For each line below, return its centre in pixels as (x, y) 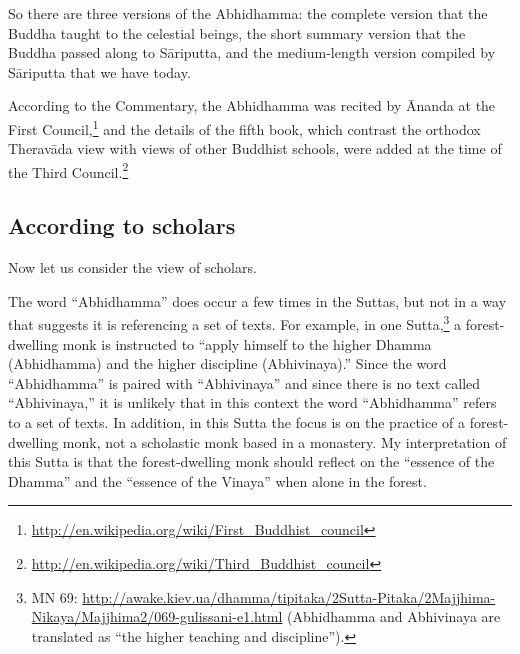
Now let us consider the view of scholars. (132, 267)
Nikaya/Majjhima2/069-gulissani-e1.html (157, 616)
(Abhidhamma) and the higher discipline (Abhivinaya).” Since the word (227, 363)
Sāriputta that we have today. (99, 71)
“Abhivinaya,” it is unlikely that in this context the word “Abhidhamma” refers (252, 402)
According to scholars (122, 225)
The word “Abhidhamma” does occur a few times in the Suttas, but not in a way (257, 300)
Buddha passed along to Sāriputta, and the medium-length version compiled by (252, 52)
